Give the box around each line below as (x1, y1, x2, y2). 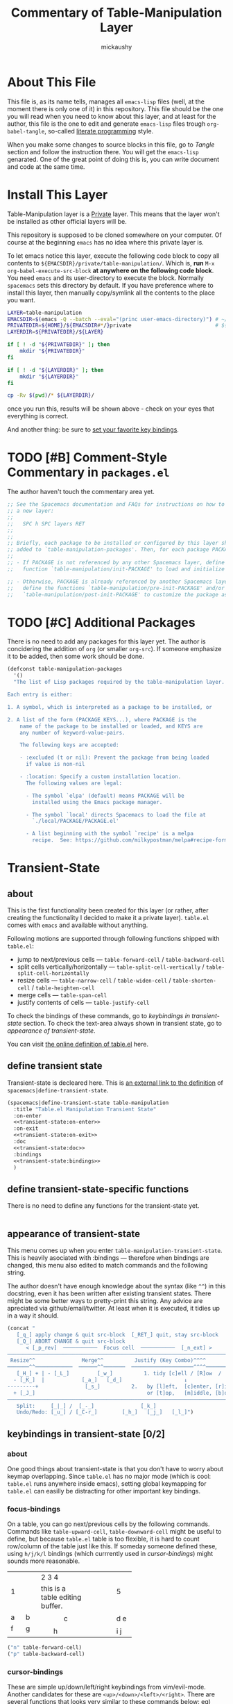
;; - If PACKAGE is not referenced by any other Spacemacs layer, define (7, 559, 225, 566)
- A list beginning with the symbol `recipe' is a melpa (25, 830, 194, 837)
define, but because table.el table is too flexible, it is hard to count (7, 1534, 200, 1543)
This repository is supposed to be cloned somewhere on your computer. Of (7, 231, 222, 239)
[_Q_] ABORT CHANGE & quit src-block (16, 1338, 126, 1345)
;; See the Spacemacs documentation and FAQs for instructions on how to (7, 501, 225, 508)
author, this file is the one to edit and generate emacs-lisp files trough (7, 120, 206, 128)
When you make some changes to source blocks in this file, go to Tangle (7, 140, 215, 149)
